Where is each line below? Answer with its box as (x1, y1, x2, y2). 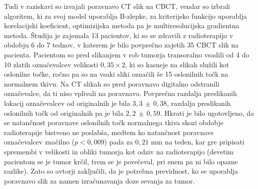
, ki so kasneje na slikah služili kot (125, 59, 229, 69)
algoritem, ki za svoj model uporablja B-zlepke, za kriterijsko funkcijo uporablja (4, 10, 247, 21)
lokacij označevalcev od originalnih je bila (4, 97, 130, 108)
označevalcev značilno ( (4, 137, 75, 147)
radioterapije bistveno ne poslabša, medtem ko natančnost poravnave (4, 127, 214, 137)
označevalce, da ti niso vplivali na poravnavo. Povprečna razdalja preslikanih (4, 88, 237, 98)
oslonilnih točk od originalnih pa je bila (4, 107, 124, 118)
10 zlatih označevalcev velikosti (4, 59, 98, 69)
